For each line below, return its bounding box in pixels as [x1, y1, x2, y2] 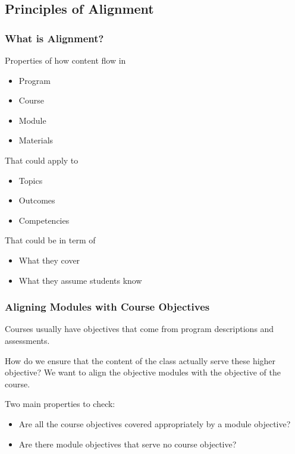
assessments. [5, 334, 50, 346]
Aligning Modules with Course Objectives [5, 299, 210, 314]
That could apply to [5, 154, 79, 166]
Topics [18, 174, 43, 186]
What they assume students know [18, 274, 142, 286]
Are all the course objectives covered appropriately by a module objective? [18, 417, 291, 430]
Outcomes [18, 194, 55, 206]
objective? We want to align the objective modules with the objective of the [5, 366, 281, 378]
